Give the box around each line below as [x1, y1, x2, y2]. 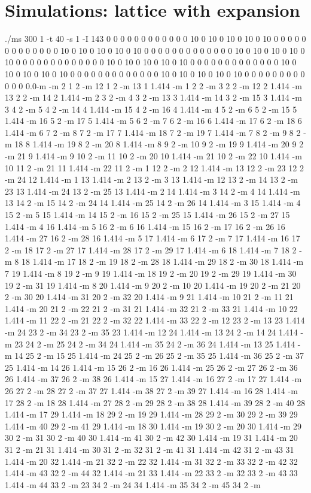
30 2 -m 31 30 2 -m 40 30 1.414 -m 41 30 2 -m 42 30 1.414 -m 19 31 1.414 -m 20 [5, 431, 298, 444]
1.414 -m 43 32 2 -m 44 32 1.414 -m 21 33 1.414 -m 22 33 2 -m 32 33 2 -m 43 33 [5, 467, 298, 479]
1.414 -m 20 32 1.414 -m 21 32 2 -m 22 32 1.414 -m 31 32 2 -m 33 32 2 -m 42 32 [5, 455, 298, 467]
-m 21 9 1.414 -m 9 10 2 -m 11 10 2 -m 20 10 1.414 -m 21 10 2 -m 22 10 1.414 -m [5, 150, 302, 162]
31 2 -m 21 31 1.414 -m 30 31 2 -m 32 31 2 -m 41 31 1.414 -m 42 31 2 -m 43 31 [5, 443, 294, 455]
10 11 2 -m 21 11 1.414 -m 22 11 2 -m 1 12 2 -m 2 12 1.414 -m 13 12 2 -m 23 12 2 [5, 161, 304, 174]
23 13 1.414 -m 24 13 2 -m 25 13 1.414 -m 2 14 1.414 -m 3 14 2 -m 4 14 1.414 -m [5, 185, 300, 197]
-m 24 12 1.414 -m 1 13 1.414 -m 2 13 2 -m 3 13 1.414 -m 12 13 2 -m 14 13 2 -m [5, 173, 298, 186]
